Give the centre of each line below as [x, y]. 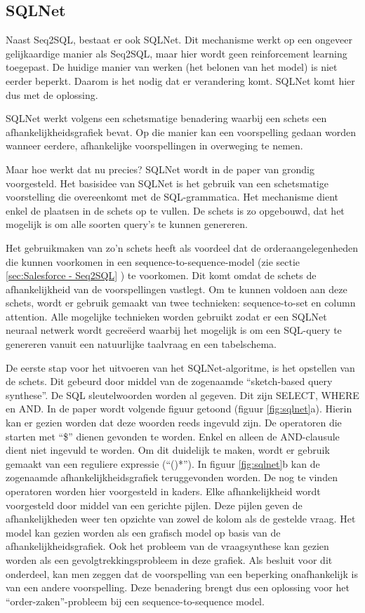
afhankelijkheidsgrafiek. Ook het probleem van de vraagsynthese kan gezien [167, 546]
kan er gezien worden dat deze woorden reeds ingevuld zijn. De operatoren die [174, 423]
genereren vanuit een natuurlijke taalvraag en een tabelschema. [141, 344]
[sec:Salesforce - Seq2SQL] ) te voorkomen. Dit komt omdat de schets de [161, 275]
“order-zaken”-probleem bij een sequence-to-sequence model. [135, 601]
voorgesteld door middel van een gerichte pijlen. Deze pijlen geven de [154, 505]
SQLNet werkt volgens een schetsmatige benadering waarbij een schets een [166, 118]
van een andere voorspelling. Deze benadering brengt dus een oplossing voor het [178, 587]
